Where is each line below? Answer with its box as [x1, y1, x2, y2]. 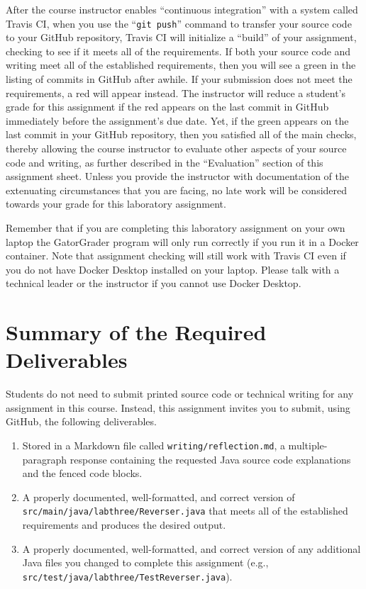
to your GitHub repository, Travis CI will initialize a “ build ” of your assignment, [6, 30, 357, 45]
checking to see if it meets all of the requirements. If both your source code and [6, 43, 351, 58]
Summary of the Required [6, 318, 267, 347]
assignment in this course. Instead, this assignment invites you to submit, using [6, 400, 350, 415]
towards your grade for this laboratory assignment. [6, 196, 226, 211]
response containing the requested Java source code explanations [70, 451, 351, 466]
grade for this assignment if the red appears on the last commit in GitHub [6, 99, 329, 114]
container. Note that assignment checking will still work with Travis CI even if [6, 248, 346, 263]
